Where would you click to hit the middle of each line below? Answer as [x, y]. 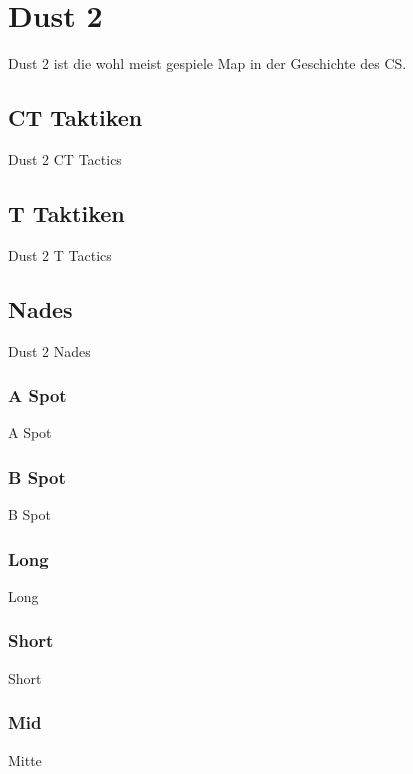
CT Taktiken [75, 117]
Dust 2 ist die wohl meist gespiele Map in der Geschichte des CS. [207, 63]
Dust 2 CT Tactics [65, 158]
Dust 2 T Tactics [60, 254]
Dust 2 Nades [49, 350]
